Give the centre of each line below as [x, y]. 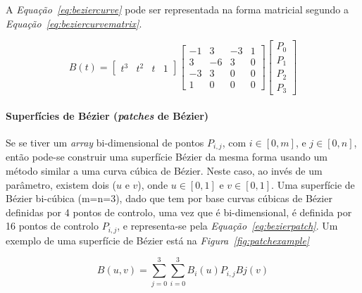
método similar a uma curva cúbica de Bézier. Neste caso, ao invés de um [164, 170]
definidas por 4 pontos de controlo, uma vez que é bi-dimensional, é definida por [179, 212]
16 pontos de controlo [52, 226]
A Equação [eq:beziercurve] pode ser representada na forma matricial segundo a [177, 9]
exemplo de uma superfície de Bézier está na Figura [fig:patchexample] [158, 240]
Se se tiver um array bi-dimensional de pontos [105, 142]
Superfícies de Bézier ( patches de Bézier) [107, 115]
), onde [153, 184]
